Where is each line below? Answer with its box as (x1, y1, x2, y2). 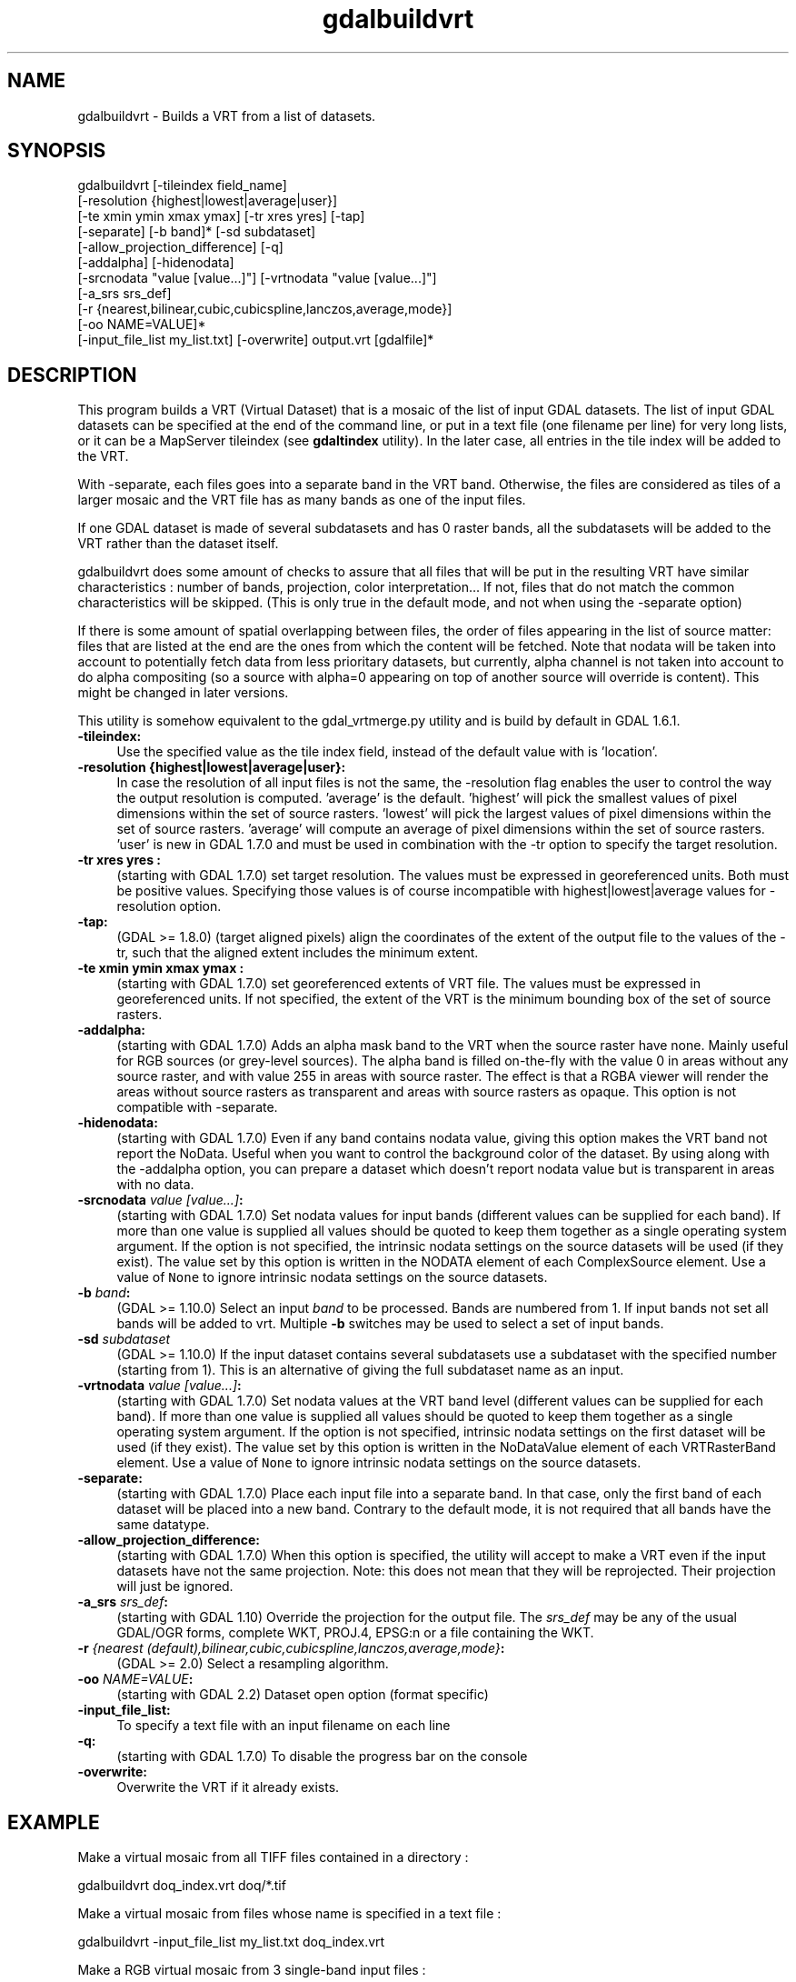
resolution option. (116, 898, 222, 915)
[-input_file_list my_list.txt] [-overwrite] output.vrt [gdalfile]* (77, 332, 434, 348)
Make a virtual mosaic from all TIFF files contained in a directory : (77, 1849, 469, 1866)
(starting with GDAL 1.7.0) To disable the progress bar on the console (116, 1748, 528, 1765)
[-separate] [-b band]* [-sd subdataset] (77, 224, 316, 240)
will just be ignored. (116, 1578, 234, 1595)
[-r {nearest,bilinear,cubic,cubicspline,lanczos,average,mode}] (77, 301, 453, 317)
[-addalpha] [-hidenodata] (77, 255, 234, 271)
